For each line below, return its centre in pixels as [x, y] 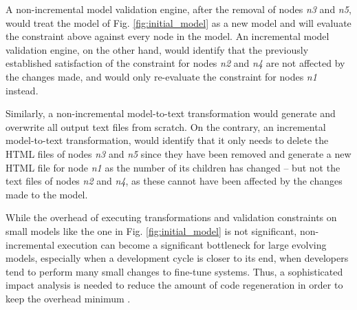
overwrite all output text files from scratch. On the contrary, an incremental [166, 126]
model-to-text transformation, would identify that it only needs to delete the [167, 140]
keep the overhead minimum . [68, 298]
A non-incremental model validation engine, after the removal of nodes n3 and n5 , [178, 9]
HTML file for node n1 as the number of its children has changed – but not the [173, 167]
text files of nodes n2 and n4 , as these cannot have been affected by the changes [174, 181]
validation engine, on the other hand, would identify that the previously [157, 49]
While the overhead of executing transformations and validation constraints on [171, 217]
